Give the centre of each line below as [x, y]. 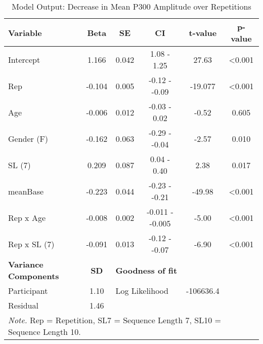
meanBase [26, 191]
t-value [203, 32]
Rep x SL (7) [31, 244]
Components [34, 276]
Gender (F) [28, 138]
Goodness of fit [146, 270]
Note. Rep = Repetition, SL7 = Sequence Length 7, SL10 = [115, 320]
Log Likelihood [142, 291]
